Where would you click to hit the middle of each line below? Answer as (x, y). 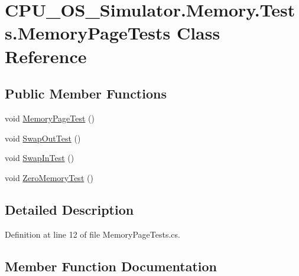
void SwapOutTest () (43, 138)
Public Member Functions (86, 93)
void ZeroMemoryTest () (49, 177)
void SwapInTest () (40, 158)
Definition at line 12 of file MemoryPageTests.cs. (92, 234)
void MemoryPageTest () (50, 118)
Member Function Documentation (111, 266)
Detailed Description (69, 209)
